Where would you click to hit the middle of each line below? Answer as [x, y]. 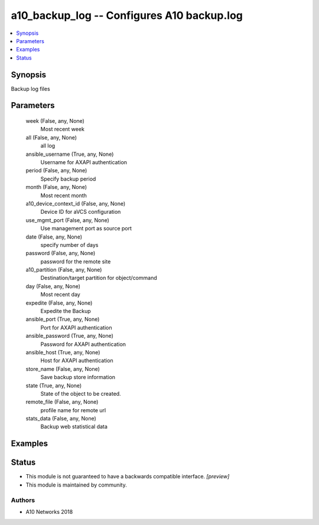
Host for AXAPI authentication [77, 361]
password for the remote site [76, 261]
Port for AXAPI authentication [76, 327]
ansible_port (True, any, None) [63, 319]
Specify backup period [68, 179]
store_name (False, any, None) [63, 369]
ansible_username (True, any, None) [70, 154]
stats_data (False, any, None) [61, 419]
